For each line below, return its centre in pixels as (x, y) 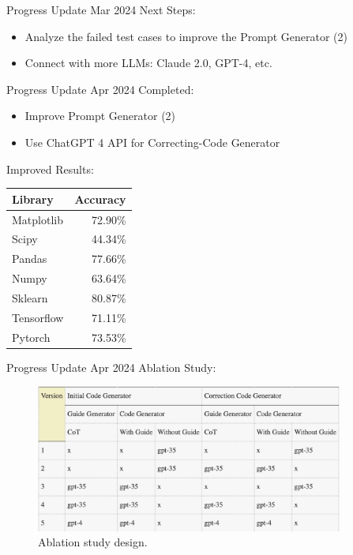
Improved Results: (50, 169)
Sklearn (30, 297)
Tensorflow (38, 317)
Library (33, 199)
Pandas (30, 259)
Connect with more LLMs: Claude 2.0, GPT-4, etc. (148, 63)
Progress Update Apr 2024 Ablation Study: (111, 367)
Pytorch (31, 337)
